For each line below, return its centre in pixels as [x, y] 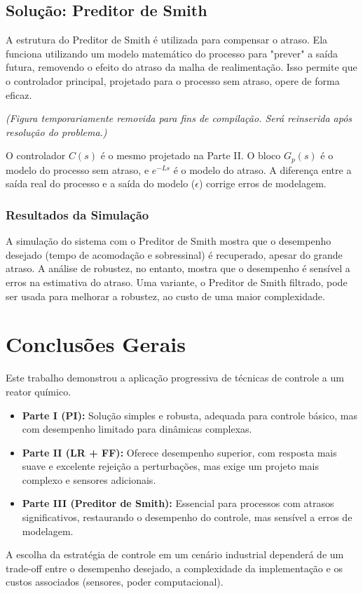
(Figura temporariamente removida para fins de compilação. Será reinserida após [179, 118]
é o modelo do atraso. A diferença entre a [262, 169]
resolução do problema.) [56, 131]
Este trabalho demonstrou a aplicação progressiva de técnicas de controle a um [175, 378]
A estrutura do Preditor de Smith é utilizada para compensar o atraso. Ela [167, 40]
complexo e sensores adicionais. [89, 479]
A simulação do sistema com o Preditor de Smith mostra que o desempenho [169, 241]
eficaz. [19, 94]
